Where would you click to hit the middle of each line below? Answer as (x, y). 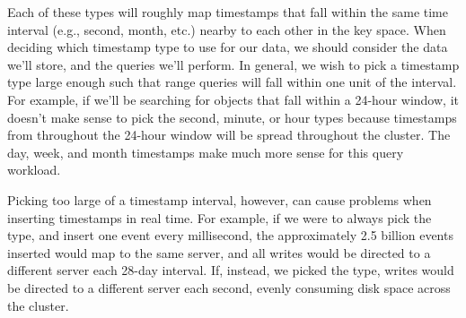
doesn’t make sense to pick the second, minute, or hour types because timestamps (232, 117)
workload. (34, 170)
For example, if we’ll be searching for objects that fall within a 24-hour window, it (233, 99)
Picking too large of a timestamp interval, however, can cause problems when (220, 199)
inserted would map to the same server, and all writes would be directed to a (219, 252)
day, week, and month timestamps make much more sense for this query (206, 152)
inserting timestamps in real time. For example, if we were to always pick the (220, 217)
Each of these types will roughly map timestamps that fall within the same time (228, 12)
